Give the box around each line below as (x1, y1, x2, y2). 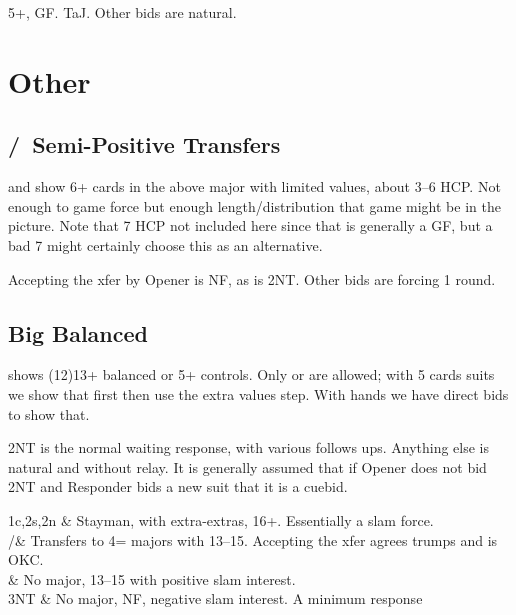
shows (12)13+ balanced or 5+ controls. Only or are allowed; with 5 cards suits (8, 364, 495, 385)
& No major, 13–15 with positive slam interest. (8, 568, 296, 589)
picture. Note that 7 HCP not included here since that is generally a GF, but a (8, 215, 493, 236)
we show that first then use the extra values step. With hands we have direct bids (8, 383, 509, 404)
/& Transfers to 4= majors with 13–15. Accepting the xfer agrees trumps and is (8, 529, 498, 550)
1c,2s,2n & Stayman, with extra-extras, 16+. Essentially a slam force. (8, 509, 434, 530)
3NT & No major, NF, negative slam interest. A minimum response (8, 588, 423, 609)
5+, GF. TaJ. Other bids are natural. (8, 2, 237, 22)
